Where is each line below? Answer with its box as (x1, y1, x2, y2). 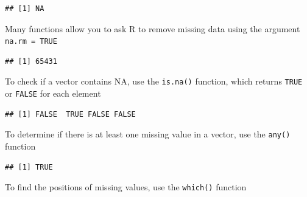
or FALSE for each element (5, 87, 101, 100)
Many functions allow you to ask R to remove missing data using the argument (5, 22, 300, 35)
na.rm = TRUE (5, 37, 57, 46)
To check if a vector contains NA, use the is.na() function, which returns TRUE (5, 75, 303, 88)
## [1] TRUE (5, 162, 53, 171)
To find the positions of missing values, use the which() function (5, 181, 247, 193)
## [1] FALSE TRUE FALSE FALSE (5, 109, 136, 119)
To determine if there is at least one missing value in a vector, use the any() (5, 128, 291, 140)
